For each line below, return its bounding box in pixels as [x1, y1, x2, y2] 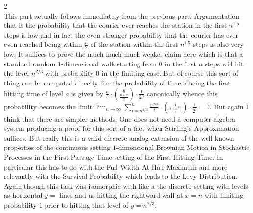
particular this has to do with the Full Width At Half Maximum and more [4, 161, 228, 171]
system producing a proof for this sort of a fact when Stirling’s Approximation [4, 123, 239, 133]
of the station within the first [90, 39, 178, 49]
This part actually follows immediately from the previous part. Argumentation [4, 10, 240, 21]
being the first [188, 77, 230, 87]
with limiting [204, 190, 244, 200]
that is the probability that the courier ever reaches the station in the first [4, 20, 227, 30]
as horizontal [4, 190, 43, 200]
